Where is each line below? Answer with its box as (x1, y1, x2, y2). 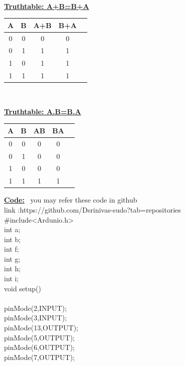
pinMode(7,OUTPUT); (4, 351, 75, 362)
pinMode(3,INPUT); (4, 312, 67, 323)
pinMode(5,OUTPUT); (4, 332, 75, 342)
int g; (4, 253, 21, 264)
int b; (4, 234, 21, 244)
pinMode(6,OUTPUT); (4, 342, 75, 352)
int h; (4, 263, 21, 274)
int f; (4, 244, 19, 254)
